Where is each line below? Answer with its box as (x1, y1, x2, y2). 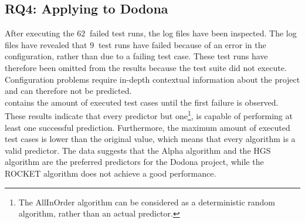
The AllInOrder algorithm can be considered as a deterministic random (18, 195, 275, 208)
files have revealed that (5, 38, 87, 50)
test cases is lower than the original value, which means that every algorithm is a (5, 133, 296, 145)
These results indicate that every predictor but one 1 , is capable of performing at (5, 108, 293, 122)
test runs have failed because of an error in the (98, 38, 266, 50)
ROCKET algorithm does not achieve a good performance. (5, 167, 216, 179)
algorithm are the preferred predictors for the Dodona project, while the (5, 156, 264, 168)
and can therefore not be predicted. (5, 85, 132, 97)
